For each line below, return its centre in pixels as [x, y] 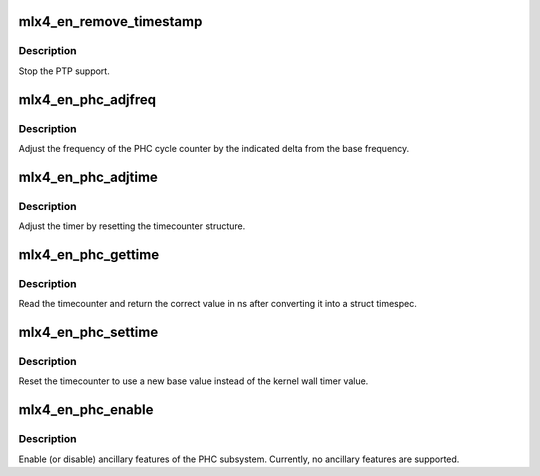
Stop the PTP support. [64, 71]
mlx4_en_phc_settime [88, 332]
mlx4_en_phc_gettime [89, 254]
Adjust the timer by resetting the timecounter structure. [132, 226]
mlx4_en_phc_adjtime [88, 176]
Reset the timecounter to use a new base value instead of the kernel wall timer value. [193, 381]
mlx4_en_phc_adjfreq [87, 99]
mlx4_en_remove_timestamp [110, 21]
